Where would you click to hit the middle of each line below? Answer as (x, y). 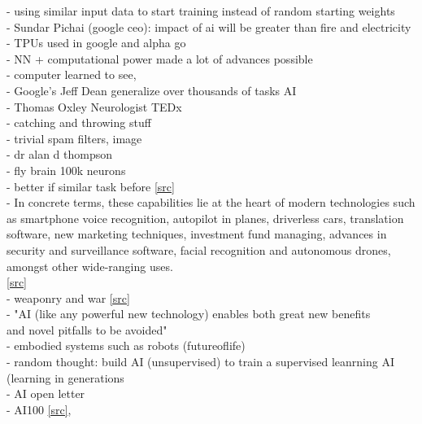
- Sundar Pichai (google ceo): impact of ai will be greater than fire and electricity (209, 26)
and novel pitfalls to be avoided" (87, 329)
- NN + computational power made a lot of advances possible (160, 58)
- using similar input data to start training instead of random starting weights (201, 11)
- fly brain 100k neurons (66, 170)
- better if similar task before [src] (91, 186)
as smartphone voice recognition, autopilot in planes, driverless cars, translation (205, 218)
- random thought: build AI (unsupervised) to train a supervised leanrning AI (200, 362)
